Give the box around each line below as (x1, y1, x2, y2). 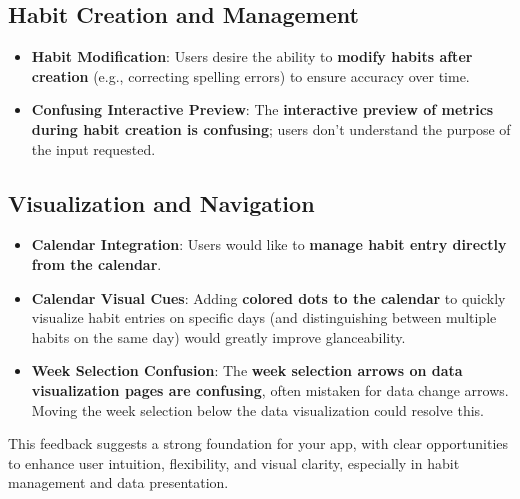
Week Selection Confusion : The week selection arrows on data (31, 360, 463, 381)
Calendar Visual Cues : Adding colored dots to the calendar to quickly (31, 287, 506, 308)
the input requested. (31, 138, 156, 159)
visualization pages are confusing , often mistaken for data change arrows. (31, 379, 509, 400)
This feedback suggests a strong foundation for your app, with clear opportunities (8, 433, 509, 454)
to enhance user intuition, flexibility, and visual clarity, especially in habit (8, 452, 460, 473)
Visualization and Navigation (8, 187, 315, 218)
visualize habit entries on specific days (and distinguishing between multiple (31, 307, 497, 328)
